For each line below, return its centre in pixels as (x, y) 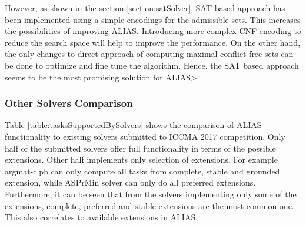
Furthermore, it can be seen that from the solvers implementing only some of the (151, 194)
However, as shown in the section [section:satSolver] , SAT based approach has (145, 8)
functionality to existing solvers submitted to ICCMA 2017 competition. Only (145, 136)
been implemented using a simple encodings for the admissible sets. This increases (153, 19)
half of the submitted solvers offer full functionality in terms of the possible (140, 148)
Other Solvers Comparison (69, 103)
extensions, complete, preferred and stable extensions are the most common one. (149, 205)
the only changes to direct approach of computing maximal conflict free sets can (149, 54)
